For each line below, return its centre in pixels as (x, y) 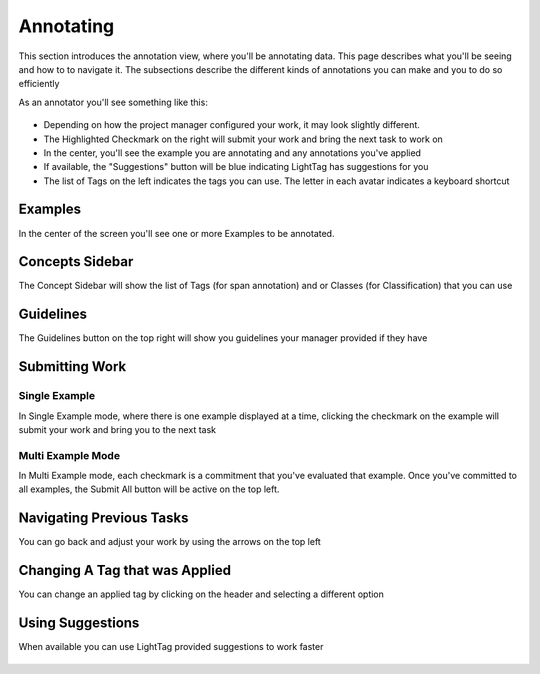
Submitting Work (72, 366)
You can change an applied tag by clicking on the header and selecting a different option (201, 594)
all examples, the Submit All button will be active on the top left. (149, 489)
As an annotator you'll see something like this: (113, 102)
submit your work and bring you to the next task (117, 429)
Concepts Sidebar (76, 261)
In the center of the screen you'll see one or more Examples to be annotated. (176, 233)
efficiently (39, 84)
